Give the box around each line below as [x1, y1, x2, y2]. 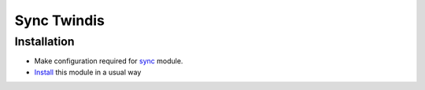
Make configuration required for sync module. [34, 56, 183, 66]
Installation [14, 34, 75, 49]
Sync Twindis [14, 12, 105, 29]
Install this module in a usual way [34, 67, 142, 77]
